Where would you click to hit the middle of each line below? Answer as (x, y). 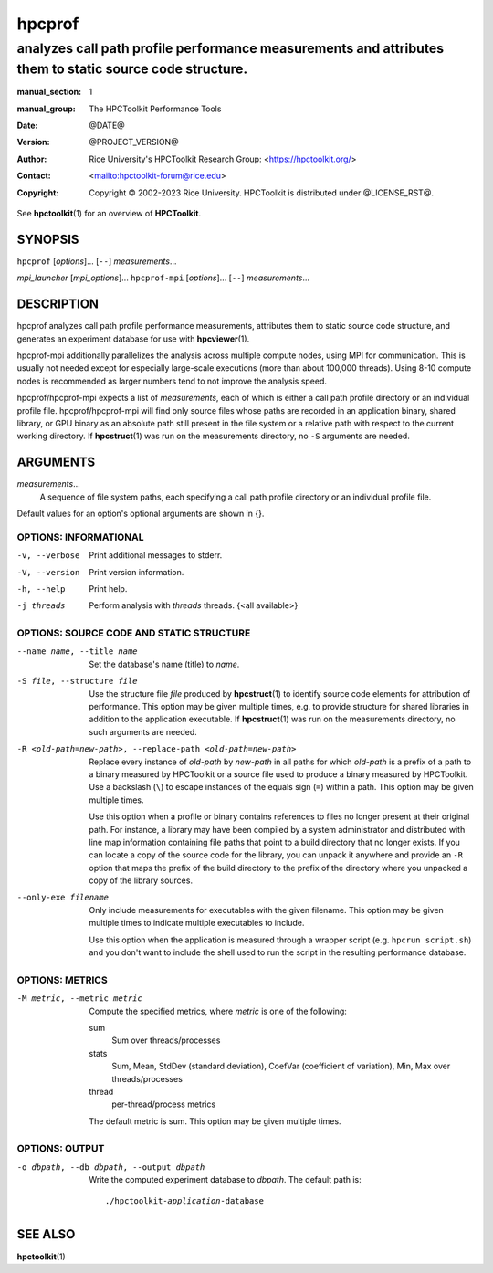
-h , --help (41, 589)
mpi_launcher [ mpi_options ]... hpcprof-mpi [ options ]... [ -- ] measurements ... (163, 278)
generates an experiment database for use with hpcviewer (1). (133, 339)
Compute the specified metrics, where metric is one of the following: (218, 1011)
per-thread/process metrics (164, 1104)
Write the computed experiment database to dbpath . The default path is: (225, 1180)
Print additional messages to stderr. (156, 555)
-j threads (41, 606)
